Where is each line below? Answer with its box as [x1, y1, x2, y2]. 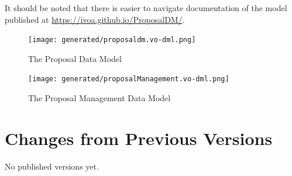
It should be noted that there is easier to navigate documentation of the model [5, 2, 287, 13]
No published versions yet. [5, 160, 99, 172]
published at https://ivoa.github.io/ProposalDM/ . [5, 13, 185, 25]
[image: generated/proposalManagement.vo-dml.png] [28, 75, 229, 84]
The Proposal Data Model [28, 52, 122, 64]
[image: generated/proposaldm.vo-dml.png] [28, 36, 196, 44]
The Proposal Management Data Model [28, 92, 171, 104]
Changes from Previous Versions [5, 126, 273, 150]
